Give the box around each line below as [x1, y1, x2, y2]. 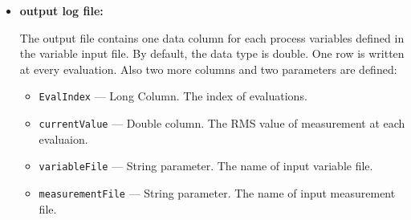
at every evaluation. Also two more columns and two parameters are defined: [19, 60, 397, 77]
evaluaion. [39, 130, 88, 147]
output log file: [19, 2, 104, 18]
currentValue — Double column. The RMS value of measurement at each [39, 115, 405, 132]
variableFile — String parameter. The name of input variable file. [39, 157, 373, 174]
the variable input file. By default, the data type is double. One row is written [19, 45, 405, 62]
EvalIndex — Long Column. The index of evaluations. [39, 88, 307, 104]
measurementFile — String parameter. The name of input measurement [39, 184, 396, 201]
